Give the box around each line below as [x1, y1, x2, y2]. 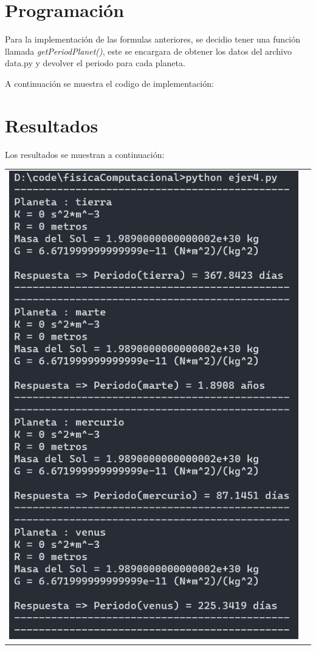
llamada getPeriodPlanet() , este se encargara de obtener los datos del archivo [5, 44, 292, 57]
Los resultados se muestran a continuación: [5, 148, 165, 160]
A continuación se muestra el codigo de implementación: [5, 77, 214, 89]
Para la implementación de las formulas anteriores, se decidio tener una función [5, 33, 301, 46]
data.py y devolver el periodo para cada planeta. [5, 56, 185, 69]
